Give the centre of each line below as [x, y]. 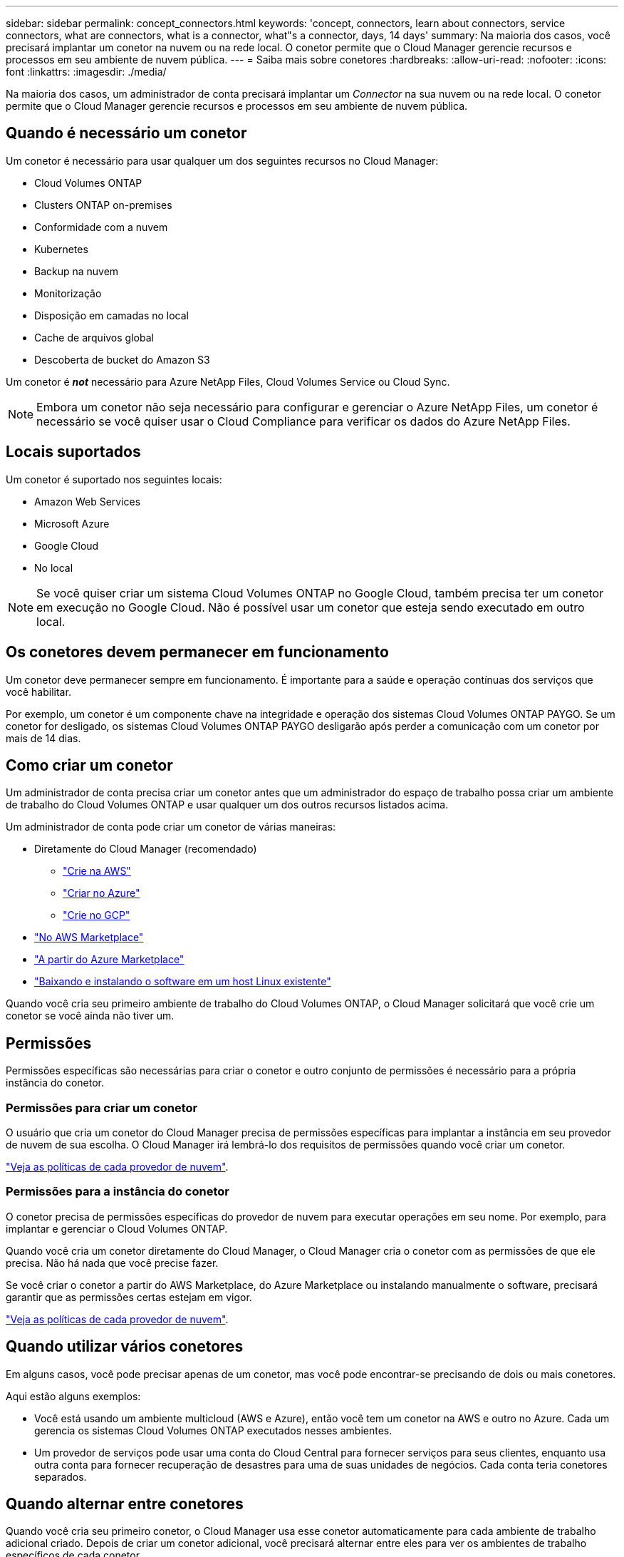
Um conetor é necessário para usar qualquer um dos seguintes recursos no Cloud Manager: [222, 160]
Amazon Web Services [88, 501]
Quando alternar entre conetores [125, 1504]
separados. [61, 1476]
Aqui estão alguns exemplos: [73, 1396]
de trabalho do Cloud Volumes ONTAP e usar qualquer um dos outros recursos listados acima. [227, 805]
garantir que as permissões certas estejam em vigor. [129, 1297]
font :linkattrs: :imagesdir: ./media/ [86, 72]
